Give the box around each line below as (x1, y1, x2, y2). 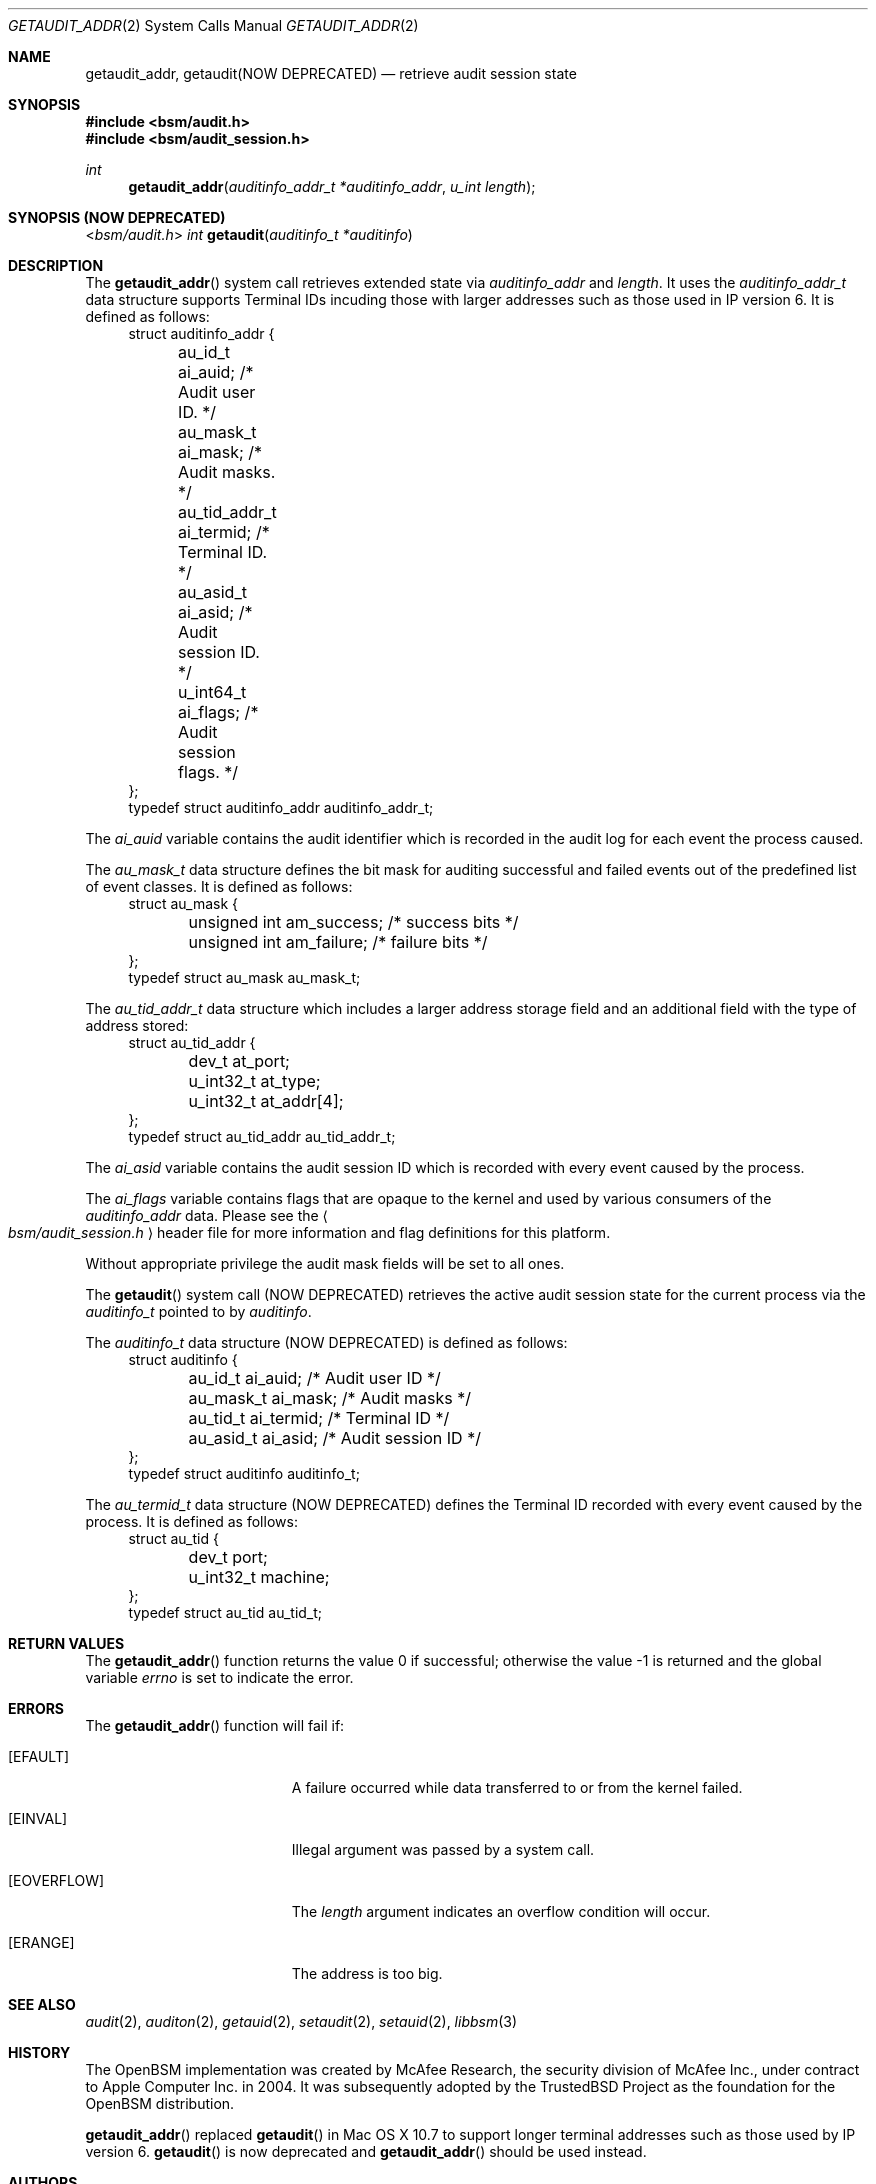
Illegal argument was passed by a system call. (291, 1841, 595, 1858)
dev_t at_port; (188, 1051, 290, 1071)
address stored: (85, 1017, 189, 1034)
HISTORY (8, 2044, 71, 2061)
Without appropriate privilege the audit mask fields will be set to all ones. (85, 1255, 565, 1272)
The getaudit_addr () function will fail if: (85, 1717, 345, 1734)
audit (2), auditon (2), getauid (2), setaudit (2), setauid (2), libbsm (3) (85, 2013, 518, 2030)
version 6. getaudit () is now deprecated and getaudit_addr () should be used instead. (85, 2143, 647, 2160)
